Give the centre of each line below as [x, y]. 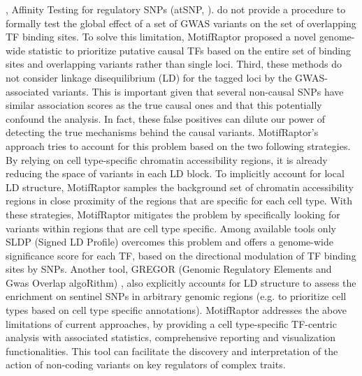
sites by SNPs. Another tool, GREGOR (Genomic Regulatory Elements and [169, 269]
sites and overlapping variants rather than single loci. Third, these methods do [174, 64]
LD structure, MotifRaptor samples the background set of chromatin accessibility [180, 187]
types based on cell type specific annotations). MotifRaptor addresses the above [176, 310]
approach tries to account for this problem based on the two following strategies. [178, 145]
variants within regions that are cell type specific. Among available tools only [171, 228]
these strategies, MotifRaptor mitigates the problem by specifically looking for [173, 214]
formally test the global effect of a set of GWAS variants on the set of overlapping [181, 23]
